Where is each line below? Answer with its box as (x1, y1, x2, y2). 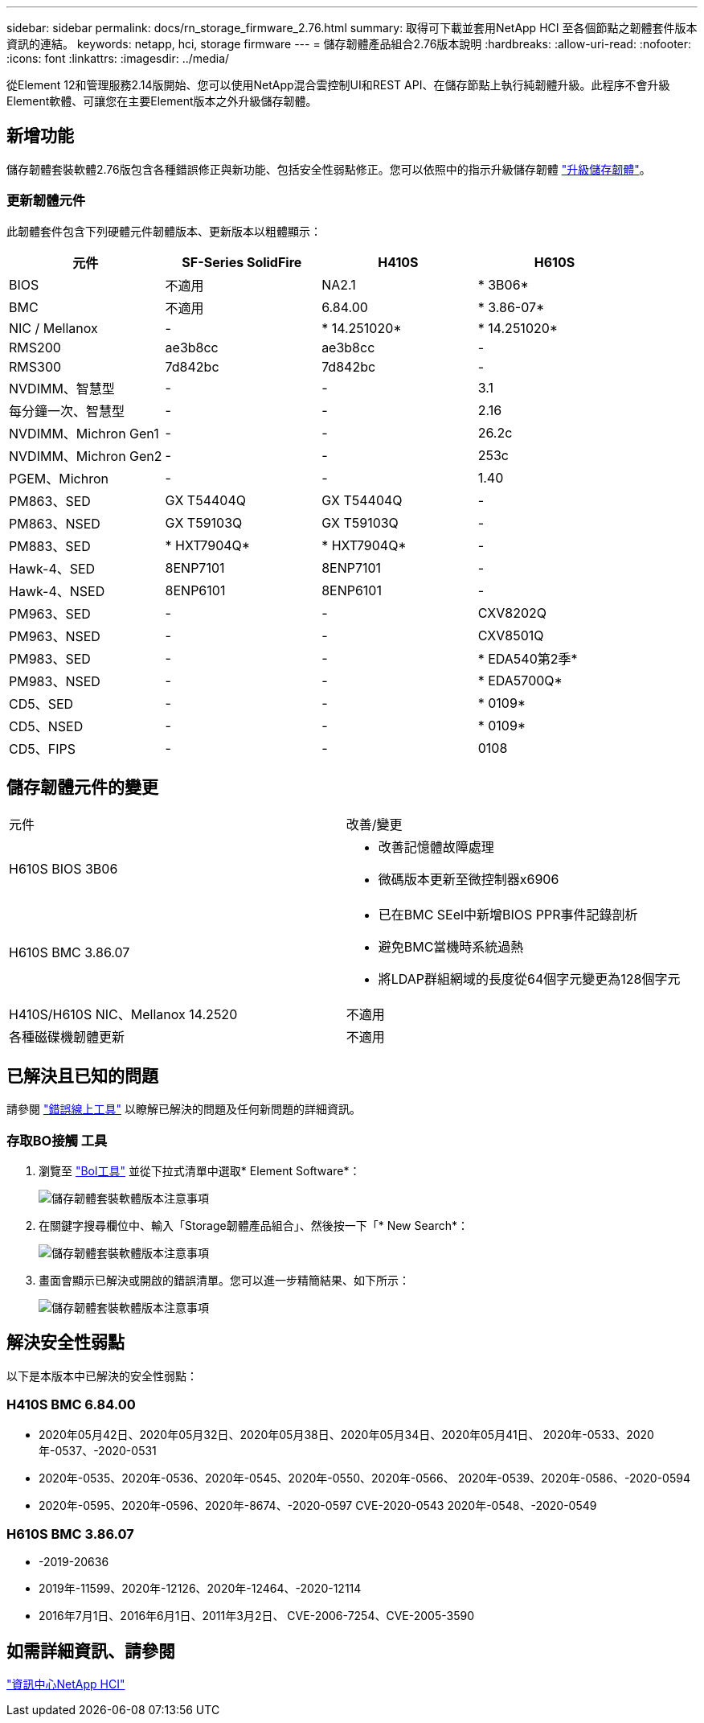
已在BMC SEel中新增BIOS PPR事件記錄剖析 (378, 907, 638, 923)
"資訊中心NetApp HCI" (6, 1677, 125, 1692)
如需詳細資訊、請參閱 (6, 1640, 175, 1661)
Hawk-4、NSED (9, 582, 105, 599)
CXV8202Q (477, 604, 546, 621)
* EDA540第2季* (477, 650, 578, 667)
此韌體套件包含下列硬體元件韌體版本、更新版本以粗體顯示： (6, 224, 321, 238)
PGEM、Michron (9, 470, 108, 487)
